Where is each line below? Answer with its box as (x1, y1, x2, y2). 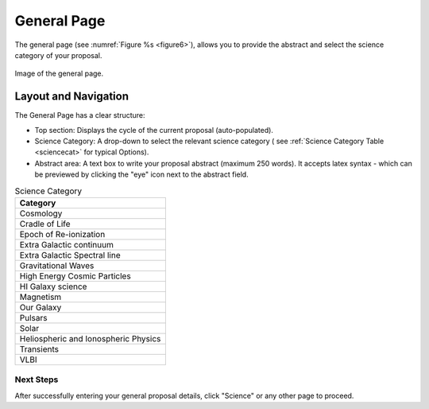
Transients (19, 343, 60, 354)
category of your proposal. (14, 50, 102, 60)
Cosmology (19, 208, 63, 219)
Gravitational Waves (19, 259, 95, 271)
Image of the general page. (14, 68, 104, 79)
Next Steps (14, 374, 59, 385)
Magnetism (19, 291, 62, 302)
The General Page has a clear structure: (14, 111, 146, 120)
